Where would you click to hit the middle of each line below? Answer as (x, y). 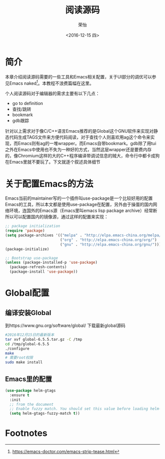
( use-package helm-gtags (30, 390)
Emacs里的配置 (29, 379)
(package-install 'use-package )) (44, 272)
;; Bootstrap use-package (31, 258)
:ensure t (19, 395)
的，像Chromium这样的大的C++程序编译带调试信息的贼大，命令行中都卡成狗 (82, 156)
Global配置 (27, 293)
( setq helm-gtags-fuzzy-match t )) (45, 414)
